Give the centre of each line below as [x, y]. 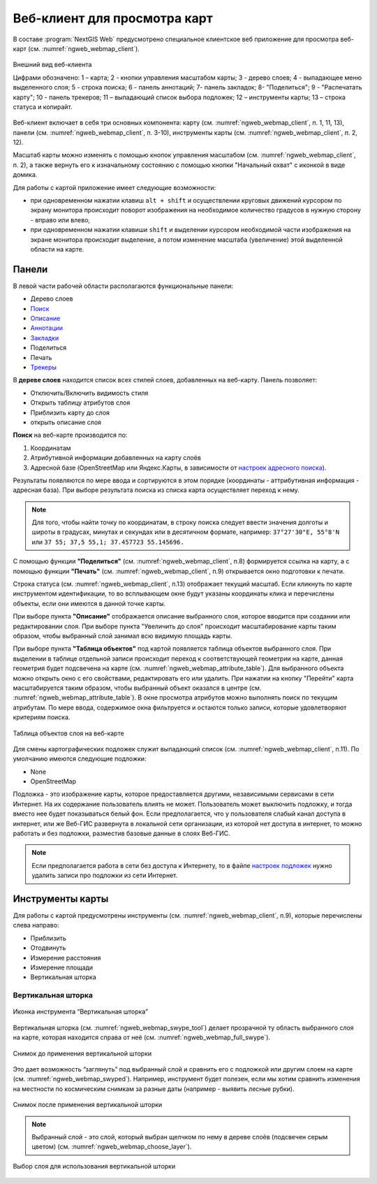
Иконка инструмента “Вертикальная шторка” [81, 1012]
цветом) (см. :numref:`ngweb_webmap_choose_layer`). [112, 1147]
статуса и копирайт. [43, 107]
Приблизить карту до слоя [70, 412]
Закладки [45, 338]
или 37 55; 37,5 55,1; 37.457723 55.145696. [108, 542]
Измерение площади [62, 967]
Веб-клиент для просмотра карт [113, 18]
